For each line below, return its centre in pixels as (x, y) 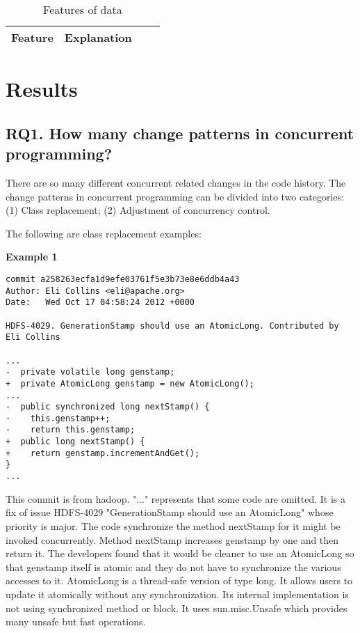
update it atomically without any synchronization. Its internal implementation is (177, 594)
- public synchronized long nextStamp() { (108, 407)
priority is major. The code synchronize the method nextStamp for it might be (173, 525)
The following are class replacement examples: (104, 233)
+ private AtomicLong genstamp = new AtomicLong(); (130, 383)
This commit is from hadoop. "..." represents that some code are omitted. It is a (175, 498)
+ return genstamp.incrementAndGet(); (103, 453)
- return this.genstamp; (71, 430)
